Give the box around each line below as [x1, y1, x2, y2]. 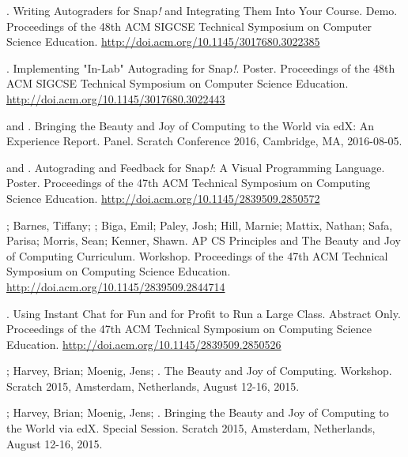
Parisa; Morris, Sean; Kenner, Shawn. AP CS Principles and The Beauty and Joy [6, 232, 401, 249]
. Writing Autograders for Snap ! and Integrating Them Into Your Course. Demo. [6, 2, 398, 18]
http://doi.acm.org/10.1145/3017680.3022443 [6, 90, 225, 107]
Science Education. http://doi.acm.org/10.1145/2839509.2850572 [6, 189, 320, 206]
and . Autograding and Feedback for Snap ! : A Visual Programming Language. [6, 159, 385, 175]
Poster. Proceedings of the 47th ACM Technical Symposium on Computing [6, 174, 371, 191]
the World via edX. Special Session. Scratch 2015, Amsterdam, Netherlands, [6, 420, 376, 436]
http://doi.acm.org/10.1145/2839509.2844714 [6, 278, 225, 294]
